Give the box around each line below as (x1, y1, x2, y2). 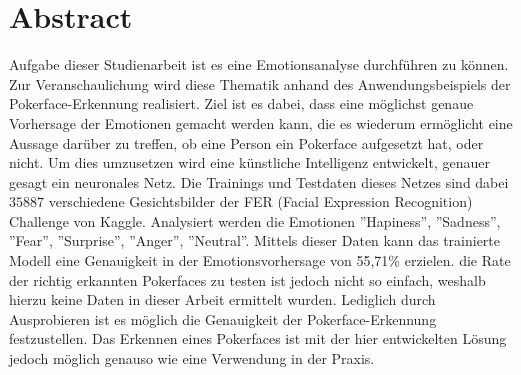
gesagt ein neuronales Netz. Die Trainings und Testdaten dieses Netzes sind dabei (9, 171, 509, 192)
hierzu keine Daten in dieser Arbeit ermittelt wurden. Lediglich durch (9, 289, 436, 310)
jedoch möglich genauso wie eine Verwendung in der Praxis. (9, 348, 375, 369)
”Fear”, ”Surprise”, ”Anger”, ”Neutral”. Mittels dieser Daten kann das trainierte (9, 230, 501, 251)
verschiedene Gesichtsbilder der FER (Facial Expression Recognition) (48, 191, 473, 212)
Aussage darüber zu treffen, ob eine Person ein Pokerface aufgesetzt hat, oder (9, 132, 484, 153)
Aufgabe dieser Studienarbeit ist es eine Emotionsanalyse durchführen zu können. (9, 54, 509, 75)
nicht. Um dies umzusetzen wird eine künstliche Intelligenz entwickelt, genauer (9, 152, 490, 173)
